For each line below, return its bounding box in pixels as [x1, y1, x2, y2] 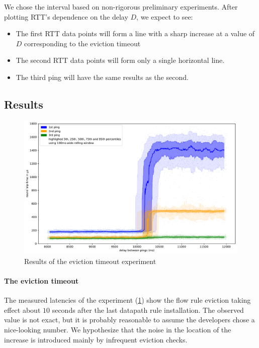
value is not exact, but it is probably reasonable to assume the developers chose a [4, 314, 255, 325]
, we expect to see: [136, 11, 193, 22]
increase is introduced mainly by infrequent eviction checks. [4, 334, 188, 344]
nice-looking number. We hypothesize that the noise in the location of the [4, 324, 231, 334]
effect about [4, 304, 41, 315]
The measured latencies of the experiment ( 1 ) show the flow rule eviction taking [4, 295, 251, 305]
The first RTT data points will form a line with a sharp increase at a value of [16, 28, 255, 39]
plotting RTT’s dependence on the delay [4, 11, 128, 22]
